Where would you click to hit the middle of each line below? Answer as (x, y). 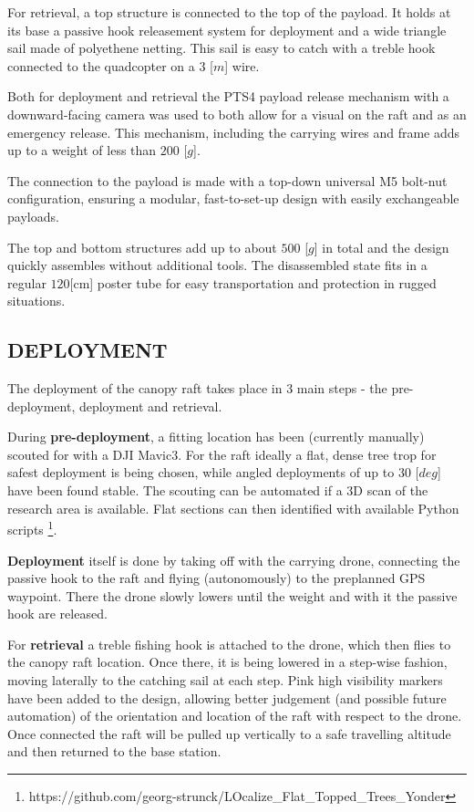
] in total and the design (381, 247)
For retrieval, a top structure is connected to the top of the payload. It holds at (229, 12)
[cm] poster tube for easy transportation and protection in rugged (253, 282)
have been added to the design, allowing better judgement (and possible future (227, 697)
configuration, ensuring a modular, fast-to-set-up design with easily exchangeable (233, 198)
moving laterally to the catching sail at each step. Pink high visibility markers (225, 680)
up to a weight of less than (82, 150)
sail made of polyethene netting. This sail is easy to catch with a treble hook (222, 48)
